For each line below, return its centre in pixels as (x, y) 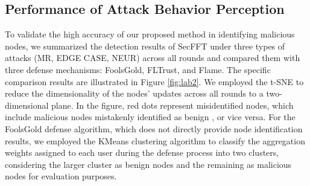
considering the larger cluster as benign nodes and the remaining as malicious (148, 164)
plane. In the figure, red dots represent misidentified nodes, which (172, 105)
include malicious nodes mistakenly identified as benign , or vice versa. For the (150, 117)
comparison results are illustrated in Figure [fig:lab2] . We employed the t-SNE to (154, 81)
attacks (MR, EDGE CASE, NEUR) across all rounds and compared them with (153, 58)
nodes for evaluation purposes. (61, 176)
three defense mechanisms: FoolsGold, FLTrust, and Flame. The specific (138, 69)
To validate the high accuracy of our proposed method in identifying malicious (150, 34)
